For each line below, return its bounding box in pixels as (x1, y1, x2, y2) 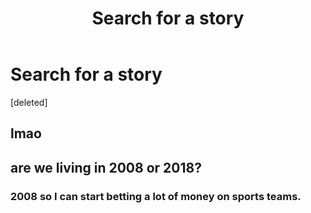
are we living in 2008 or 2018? (10, 159, 202, 176)
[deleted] (10, 96, 48, 108)
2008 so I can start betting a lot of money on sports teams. (10, 189, 302, 203)
